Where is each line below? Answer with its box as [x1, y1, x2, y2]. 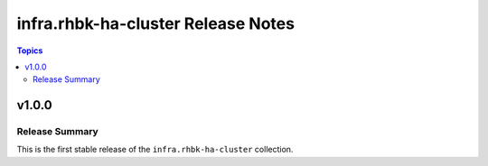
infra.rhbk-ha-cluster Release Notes [16, 14, 296, 33]
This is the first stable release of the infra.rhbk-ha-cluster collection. [16, 144, 294, 155]
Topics [16, 45, 43, 56]
